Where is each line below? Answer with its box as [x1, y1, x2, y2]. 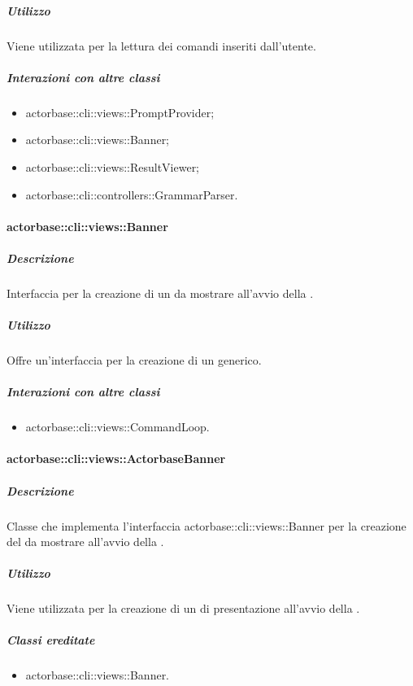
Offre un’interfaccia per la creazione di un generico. [7, 352, 262, 368]
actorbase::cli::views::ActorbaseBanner [7, 450, 226, 467]
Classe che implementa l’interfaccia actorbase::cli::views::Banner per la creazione [7, 517, 406, 534]
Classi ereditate [7, 631, 95, 649]
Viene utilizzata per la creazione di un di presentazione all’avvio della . [7, 600, 360, 617]
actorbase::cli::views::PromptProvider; [25, 103, 215, 120]
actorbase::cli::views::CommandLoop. [25, 418, 210, 435]
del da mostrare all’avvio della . [7, 533, 164, 550]
